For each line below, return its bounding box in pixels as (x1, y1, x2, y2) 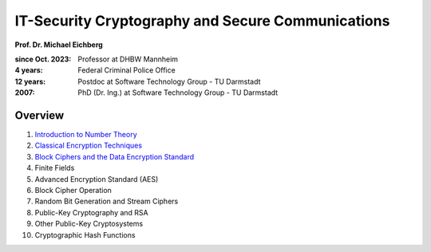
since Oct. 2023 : (14, 54, 72, 64)
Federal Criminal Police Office (77, 65, 176, 75)
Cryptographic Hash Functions (34, 230, 136, 239)
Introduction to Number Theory (34, 130, 137, 140)
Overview (14, 108, 65, 122)
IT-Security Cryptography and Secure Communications (14, 12, 390, 30)
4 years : (14, 65, 43, 75)
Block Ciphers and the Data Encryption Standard (34, 152, 195, 161)
